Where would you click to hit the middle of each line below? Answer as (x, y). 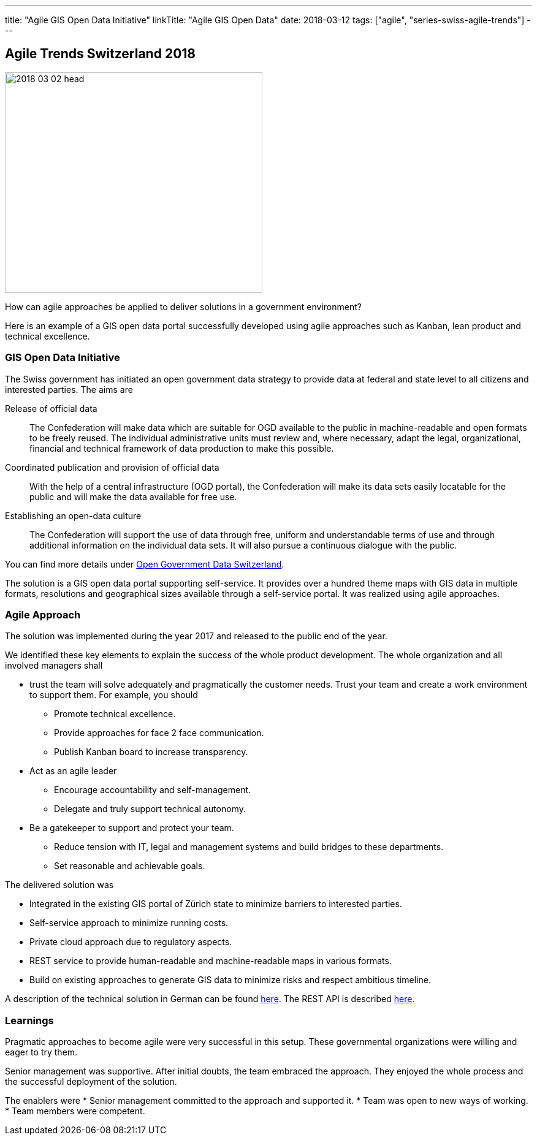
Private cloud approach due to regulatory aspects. (131, 942)
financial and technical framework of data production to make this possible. (182, 448)
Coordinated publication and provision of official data (112, 467)
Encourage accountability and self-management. (153, 790)
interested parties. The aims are (69, 389)
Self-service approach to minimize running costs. (129, 923)
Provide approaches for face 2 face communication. (159, 733)
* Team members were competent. (75, 1111)
